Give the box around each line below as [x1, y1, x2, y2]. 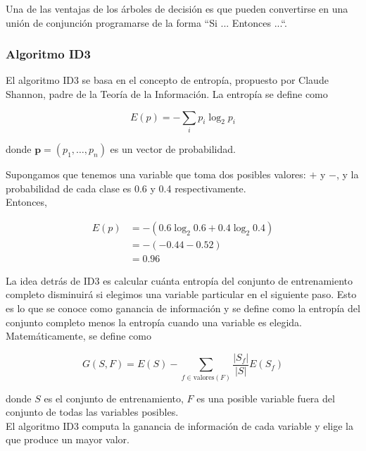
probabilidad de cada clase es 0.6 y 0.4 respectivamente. [6, 180, 246, 195]
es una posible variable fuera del [196, 390, 335, 405]
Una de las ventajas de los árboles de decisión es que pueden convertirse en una [6, 1, 348, 16]
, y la [336, 166, 359, 181]
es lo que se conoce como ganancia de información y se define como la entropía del [6, 300, 360, 315]
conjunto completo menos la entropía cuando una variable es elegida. [6, 314, 303, 329]
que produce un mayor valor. [6, 432, 130, 447]
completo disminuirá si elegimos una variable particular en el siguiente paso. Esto [6, 287, 357, 302]
